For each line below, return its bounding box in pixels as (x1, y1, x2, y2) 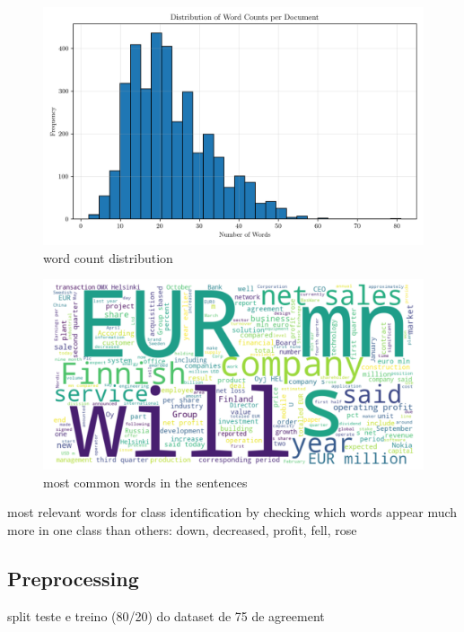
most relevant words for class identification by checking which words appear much (7, 503, 458, 522)
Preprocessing (7, 564, 139, 592)
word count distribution (43, 248, 173, 267)
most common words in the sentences (43, 472, 248, 491)
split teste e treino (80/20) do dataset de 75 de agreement (7, 606, 325, 625)
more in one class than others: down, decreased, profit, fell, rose (7, 520, 357, 539)
